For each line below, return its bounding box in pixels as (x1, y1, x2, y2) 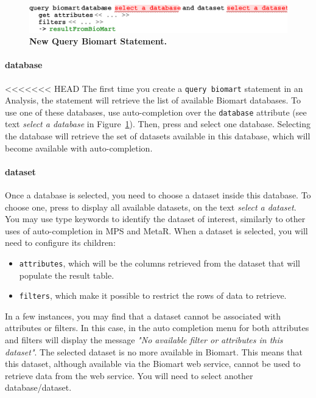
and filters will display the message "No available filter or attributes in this (5, 333, 283, 346)
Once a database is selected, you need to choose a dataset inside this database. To (5, 189, 311, 201)
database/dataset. (5, 381, 72, 394)
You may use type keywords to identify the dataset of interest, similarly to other (5, 212, 306, 225)
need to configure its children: (5, 236, 116, 249)
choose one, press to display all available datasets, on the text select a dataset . (5, 200, 297, 213)
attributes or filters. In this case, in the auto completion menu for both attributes (5, 321, 309, 334)
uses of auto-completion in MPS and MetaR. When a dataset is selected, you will (5, 224, 308, 237)
